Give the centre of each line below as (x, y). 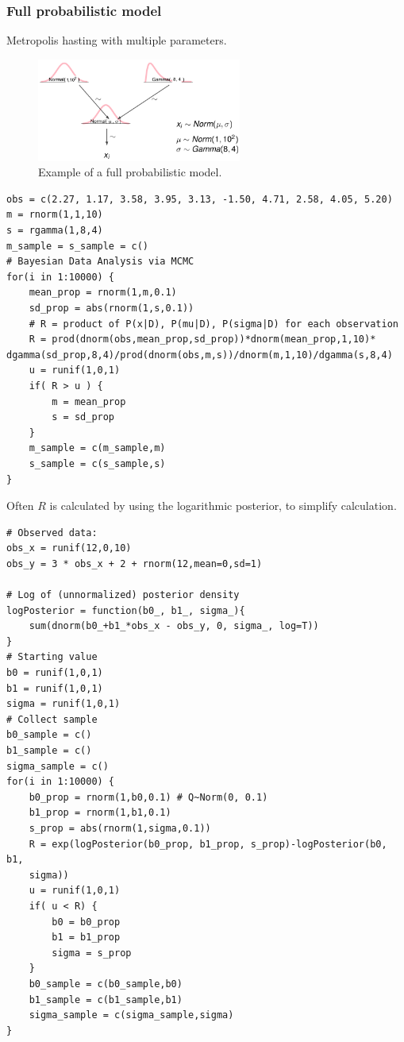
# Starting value (52, 657)
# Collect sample (52, 719)
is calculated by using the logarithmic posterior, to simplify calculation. (223, 506)
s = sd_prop (83, 417)
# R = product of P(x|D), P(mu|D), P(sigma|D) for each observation (214, 324)
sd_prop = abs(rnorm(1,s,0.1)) (112, 308)
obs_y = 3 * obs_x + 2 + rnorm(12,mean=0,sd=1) (135, 563)
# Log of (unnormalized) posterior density (123, 595)
